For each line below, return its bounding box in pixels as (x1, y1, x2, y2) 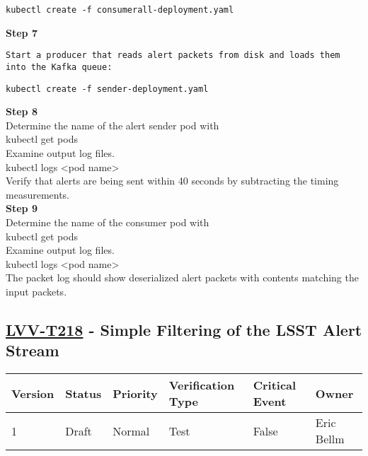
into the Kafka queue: (6, 62, 113, 72)
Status (65, 385, 102, 402)
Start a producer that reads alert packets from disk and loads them (6, 50, 340, 61)
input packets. (6, 283, 67, 298)
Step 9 (6, 201, 38, 216)
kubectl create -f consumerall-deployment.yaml (6, 5, 234, 15)
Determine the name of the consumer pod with (6, 214, 209, 229)
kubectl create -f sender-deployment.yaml (6, 83, 209, 94)
